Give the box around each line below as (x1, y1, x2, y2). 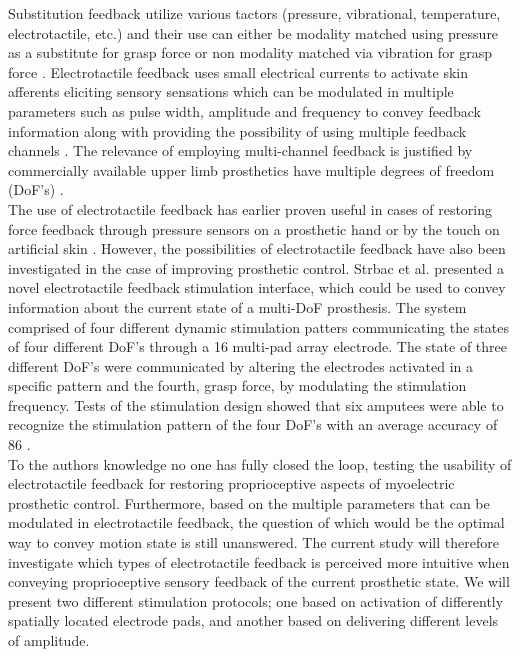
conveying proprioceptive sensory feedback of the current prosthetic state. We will (8, 571, 510, 592)
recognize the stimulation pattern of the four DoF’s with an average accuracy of (8, 414, 498, 435)
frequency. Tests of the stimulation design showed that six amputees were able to (8, 394, 504, 415)
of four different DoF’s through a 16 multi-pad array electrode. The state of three (8, 336, 507, 357)
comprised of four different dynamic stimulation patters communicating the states (8, 316, 510, 337)
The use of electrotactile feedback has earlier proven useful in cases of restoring (8, 198, 493, 219)
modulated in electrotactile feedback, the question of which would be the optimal (8, 512, 505, 533)
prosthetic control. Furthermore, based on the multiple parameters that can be (8, 492, 490, 513)
